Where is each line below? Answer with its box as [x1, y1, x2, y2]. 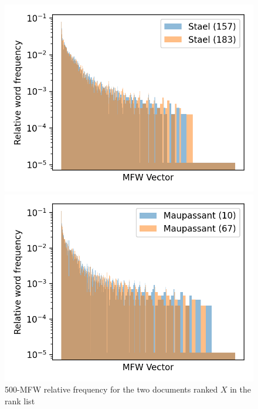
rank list [5, 394, 35, 407]
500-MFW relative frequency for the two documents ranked [5, 383, 218, 395]
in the [230, 383, 251, 395]
